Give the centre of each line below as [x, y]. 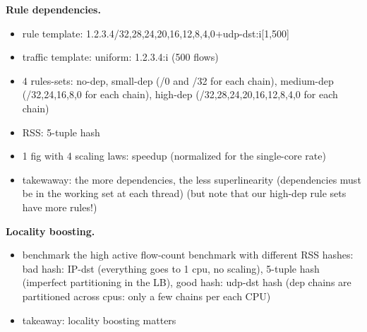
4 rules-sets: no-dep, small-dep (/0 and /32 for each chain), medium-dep [178, 80]
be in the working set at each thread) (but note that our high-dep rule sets [184, 193]
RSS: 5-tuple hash [61, 132]
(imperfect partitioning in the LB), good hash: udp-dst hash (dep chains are [187, 282]
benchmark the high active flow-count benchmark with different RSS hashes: [188, 255]
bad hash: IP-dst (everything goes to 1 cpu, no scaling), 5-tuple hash [171, 268]
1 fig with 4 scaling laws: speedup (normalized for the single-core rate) [174, 156]
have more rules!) [60, 207]
